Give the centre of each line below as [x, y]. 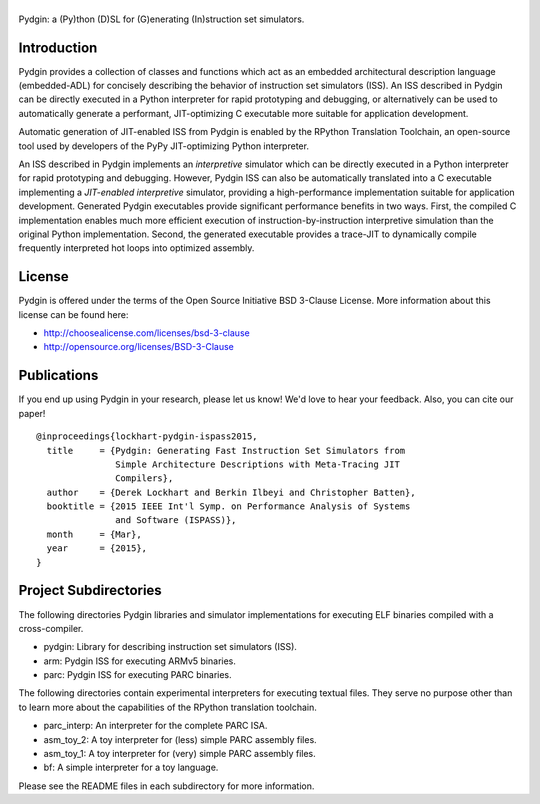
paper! [32, 413]
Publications [58, 375]
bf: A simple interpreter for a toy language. [131, 767]
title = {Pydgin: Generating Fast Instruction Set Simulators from [226, 450]
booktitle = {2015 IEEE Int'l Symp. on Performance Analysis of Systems [228, 506]
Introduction [58, 47]
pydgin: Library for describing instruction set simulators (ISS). [170, 647]
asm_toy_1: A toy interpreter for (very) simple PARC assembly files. [180, 754]
